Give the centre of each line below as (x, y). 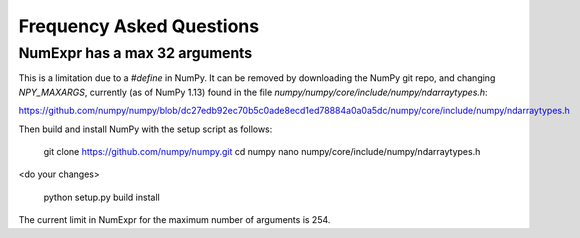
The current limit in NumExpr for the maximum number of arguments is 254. (174, 220)
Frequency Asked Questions (139, 26)
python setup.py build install (101, 197)
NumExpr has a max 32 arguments (135, 53)
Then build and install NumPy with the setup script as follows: (145, 129)
